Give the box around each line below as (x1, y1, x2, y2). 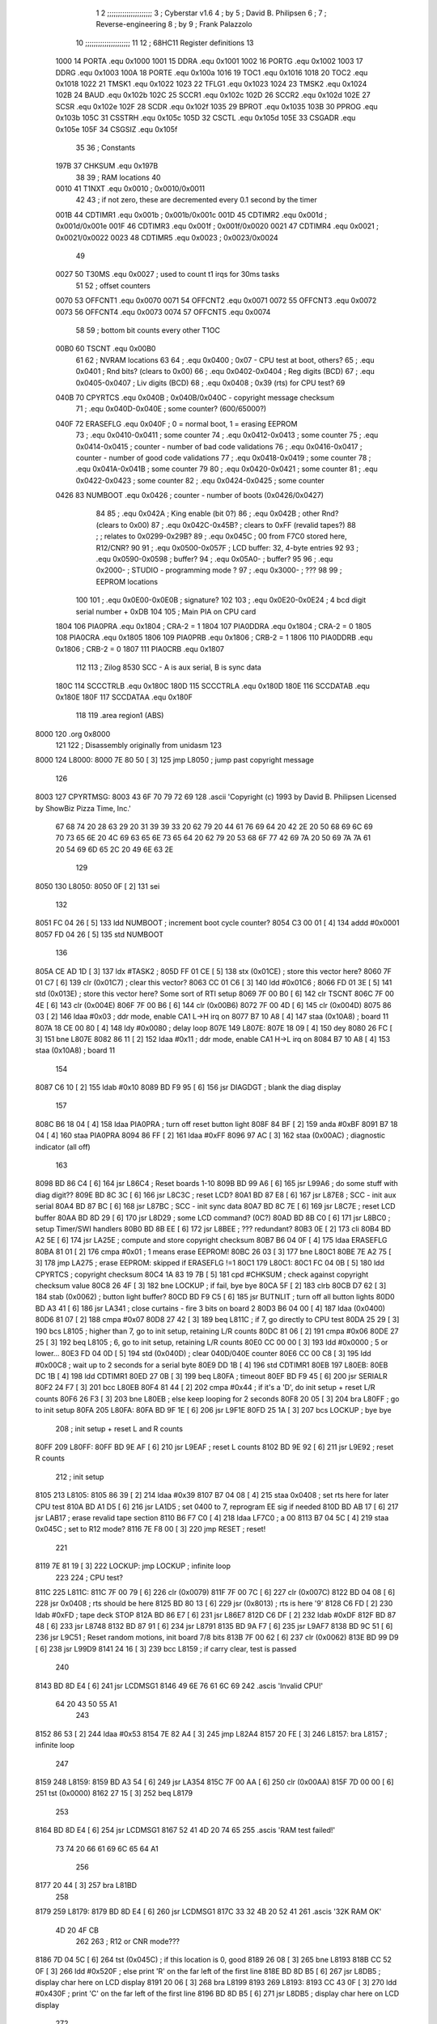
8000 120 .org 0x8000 (35, 729, 111, 738)
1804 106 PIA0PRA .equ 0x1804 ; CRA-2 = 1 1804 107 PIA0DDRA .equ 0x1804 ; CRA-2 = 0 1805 (55, 621, 371, 631)
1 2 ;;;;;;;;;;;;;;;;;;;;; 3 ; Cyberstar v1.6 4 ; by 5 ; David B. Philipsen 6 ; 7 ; (95, 8, 327, 18)
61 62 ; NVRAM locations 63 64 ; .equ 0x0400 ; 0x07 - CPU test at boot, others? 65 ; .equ (75, 355, 375, 364)
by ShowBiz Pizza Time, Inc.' (35, 803, 131, 813)
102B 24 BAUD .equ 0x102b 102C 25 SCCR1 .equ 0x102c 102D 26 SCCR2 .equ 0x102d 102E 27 (55, 90, 371, 100)
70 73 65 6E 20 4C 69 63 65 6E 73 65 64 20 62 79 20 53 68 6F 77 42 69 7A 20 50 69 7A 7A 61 (55, 833, 371, 843)
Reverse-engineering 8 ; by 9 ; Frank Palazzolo (95, 19, 252, 29)
